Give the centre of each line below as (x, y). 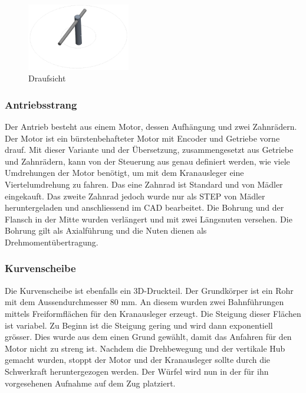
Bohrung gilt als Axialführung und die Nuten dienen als (106, 230)
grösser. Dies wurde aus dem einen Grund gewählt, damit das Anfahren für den (148, 337)
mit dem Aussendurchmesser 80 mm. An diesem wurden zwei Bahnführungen (144, 302)
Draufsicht (47, 78)
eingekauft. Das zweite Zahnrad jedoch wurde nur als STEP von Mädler (135, 196)
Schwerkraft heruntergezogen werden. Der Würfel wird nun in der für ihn (137, 371)
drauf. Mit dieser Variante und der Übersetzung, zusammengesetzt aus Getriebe (149, 150)
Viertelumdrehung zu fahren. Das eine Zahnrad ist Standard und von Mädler (144, 184)
